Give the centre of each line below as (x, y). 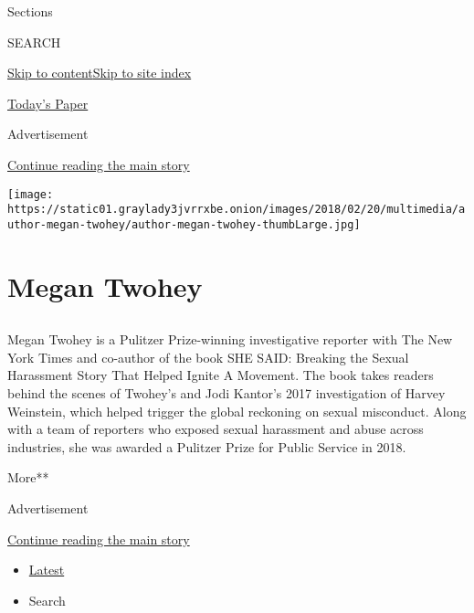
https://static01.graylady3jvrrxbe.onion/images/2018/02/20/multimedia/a (237, 210)
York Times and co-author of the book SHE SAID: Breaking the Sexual (208, 357)
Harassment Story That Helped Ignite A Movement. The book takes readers (221, 375)
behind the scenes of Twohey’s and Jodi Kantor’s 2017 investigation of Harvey (226, 393)
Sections (30, 11)
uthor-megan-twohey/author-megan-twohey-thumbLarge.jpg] (184, 224)
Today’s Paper (48, 103)
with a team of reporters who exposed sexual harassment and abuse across (216, 429)
